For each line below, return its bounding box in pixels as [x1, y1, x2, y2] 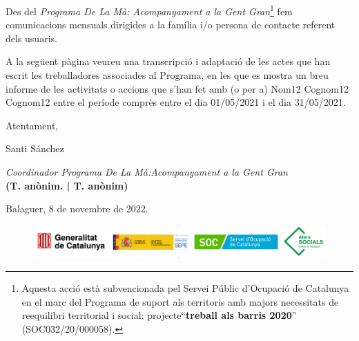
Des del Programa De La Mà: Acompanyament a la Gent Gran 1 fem [6, 2, 293, 18]
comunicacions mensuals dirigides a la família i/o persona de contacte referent [6, 17, 336, 32]
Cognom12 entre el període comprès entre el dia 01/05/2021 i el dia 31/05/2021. [6, 95, 346, 109]
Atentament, [6, 118, 59, 132]
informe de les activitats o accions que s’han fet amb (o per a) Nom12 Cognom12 [6, 81, 349, 95]
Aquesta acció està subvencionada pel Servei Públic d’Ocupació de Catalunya [21, 280, 349, 295]
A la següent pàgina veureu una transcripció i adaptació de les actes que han [6, 54, 331, 68]
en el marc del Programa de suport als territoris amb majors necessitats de [21, 294, 339, 308]
